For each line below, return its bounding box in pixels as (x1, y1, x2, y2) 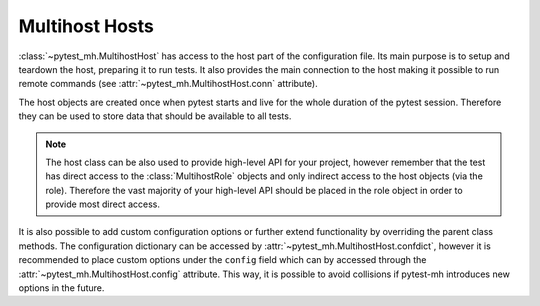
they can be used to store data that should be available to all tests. (18, 110, 292, 122)
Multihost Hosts (18, 15, 155, 37)
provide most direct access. (45, 198, 160, 210)
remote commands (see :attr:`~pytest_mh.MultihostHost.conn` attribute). (18, 78, 319, 90)
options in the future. (18, 282, 105, 294)
